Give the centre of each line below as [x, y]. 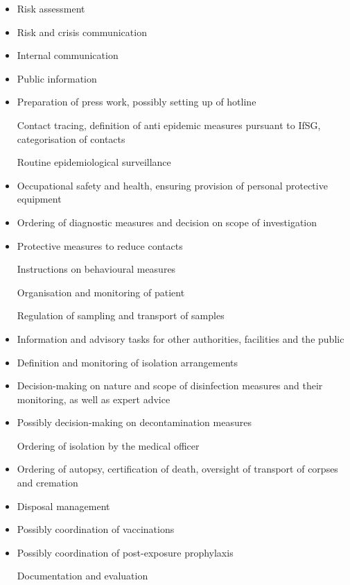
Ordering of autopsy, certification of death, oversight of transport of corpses [177, 469]
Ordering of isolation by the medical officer [108, 445]
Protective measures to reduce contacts [100, 245]
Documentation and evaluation [82, 576]
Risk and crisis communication [82, 32]
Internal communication [68, 55]
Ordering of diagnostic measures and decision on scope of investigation [167, 222]
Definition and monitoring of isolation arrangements [128, 362]
